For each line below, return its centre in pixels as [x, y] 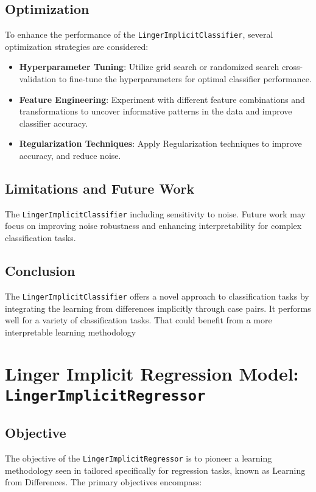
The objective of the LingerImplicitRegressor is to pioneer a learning [139, 458]
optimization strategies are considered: [77, 46]
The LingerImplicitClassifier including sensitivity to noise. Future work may [155, 213]
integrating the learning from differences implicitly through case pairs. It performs [158, 308]
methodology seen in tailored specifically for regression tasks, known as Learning [155, 470]
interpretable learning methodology [71, 332]
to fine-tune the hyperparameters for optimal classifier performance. [185, 79]
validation [38, 79]
